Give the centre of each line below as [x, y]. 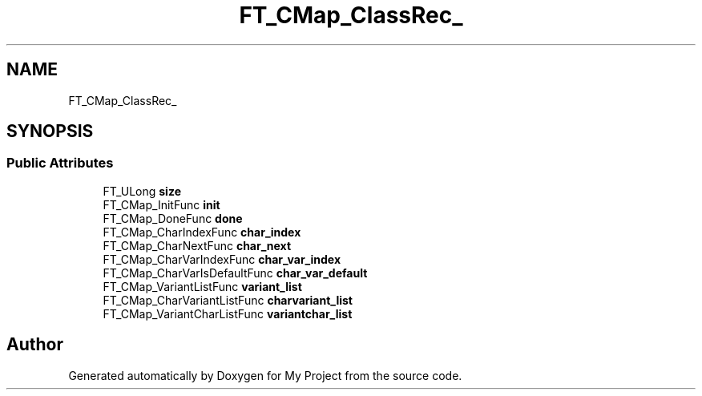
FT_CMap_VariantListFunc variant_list [202, 286]
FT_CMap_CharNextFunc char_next [197, 245]
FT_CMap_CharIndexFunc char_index [202, 232]
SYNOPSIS [50, 131]
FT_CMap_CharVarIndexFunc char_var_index [222, 259]
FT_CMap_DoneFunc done [173, 218]
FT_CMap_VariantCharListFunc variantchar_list [228, 313]
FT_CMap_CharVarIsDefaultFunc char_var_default [235, 273]
